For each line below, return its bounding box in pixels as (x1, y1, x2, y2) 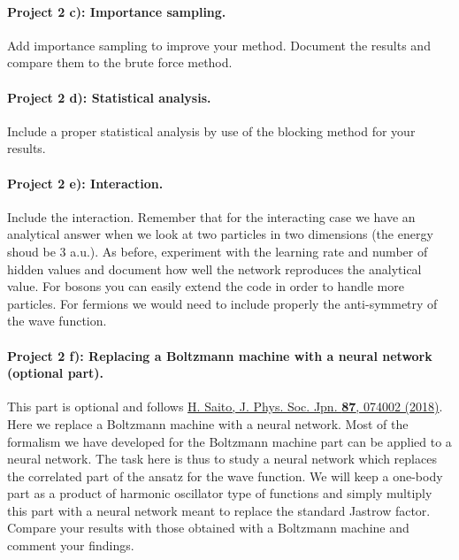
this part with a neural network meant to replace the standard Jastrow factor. (7, 501, 431, 519)
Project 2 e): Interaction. (7, 173, 164, 192)
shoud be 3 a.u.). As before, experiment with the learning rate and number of (7, 242, 428, 260)
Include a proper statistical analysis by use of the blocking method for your (7, 121, 416, 140)
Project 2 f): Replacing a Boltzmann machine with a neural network (7, 346, 432, 364)
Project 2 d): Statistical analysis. (7, 88, 211, 106)
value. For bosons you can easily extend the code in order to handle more (7, 277, 404, 295)
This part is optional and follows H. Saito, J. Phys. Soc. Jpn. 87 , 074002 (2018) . (7, 397, 443, 416)
